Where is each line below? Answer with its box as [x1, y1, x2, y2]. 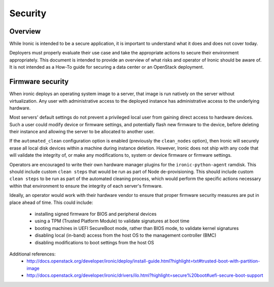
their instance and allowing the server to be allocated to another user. [9, 129, 155, 135]
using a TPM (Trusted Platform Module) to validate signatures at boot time [35, 218, 190, 224]
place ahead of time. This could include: [9, 199, 93, 206]
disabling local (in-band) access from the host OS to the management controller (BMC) [35, 232, 217, 239]
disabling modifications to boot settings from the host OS [35, 239, 154, 245]
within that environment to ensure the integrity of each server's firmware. [9, 183, 163, 189]
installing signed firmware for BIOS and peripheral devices [35, 211, 157, 217]
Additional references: [9, 251, 56, 257]
